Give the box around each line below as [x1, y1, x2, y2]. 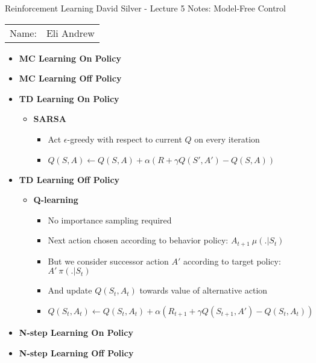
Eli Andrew [46, 25, 95, 40]
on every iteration [194, 132, 260, 145]
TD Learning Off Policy [19, 173, 120, 185]
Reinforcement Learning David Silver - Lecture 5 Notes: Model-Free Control [5, 2, 286, 14]
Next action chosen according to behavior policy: [48, 234, 229, 246]
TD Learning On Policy [19, 92, 119, 104]
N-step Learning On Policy [19, 326, 133, 338]
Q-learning [33, 193, 78, 206]
